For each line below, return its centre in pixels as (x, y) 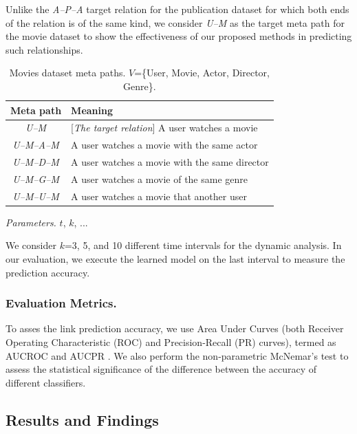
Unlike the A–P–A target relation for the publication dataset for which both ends (177, 9)
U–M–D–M (36, 162)
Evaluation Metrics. (61, 303)
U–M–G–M (36, 178)
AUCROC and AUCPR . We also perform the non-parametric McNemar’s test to (177, 355)
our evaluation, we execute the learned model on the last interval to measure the (175, 259)
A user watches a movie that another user (159, 196)
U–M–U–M (36, 196)
